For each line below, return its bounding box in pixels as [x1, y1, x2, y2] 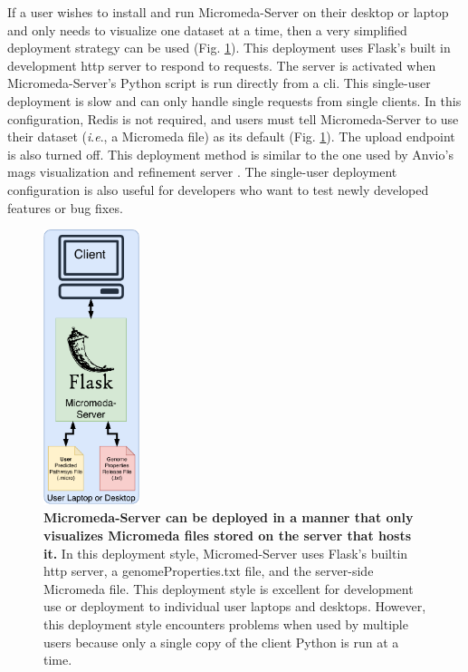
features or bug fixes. [7, 198, 123, 217]
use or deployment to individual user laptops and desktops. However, [43, 597, 426, 616]
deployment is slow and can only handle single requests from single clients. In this [7, 91, 462, 110]
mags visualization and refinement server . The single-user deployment [7, 162, 397, 181]
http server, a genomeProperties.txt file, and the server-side [43, 561, 374, 580]
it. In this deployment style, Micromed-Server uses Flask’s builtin [43, 543, 408, 562]
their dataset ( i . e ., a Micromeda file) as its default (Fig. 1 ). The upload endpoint [7, 127, 455, 146]
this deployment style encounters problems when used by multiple [43, 614, 408, 633]
